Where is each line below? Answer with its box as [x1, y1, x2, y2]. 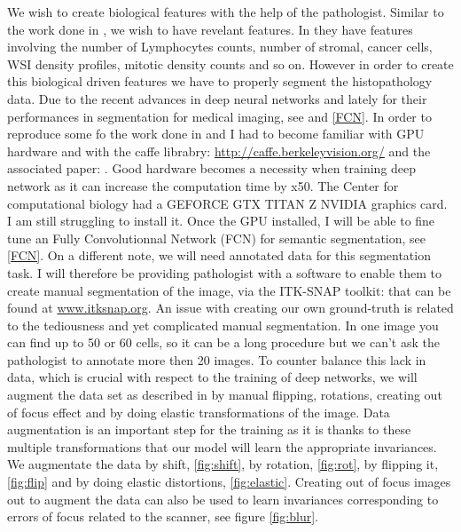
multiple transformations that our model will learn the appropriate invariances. [7, 437, 437, 456]
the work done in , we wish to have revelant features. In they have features [7, 20, 413, 38]
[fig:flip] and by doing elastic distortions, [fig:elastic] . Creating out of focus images [7, 472, 451, 491]
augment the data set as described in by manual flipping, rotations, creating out [7, 385, 442, 404]
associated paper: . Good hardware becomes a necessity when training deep [7, 159, 417, 178]
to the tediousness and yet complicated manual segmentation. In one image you [7, 315, 439, 334]
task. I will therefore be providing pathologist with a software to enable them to [7, 263, 441, 282]
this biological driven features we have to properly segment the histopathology [7, 72, 433, 91]
